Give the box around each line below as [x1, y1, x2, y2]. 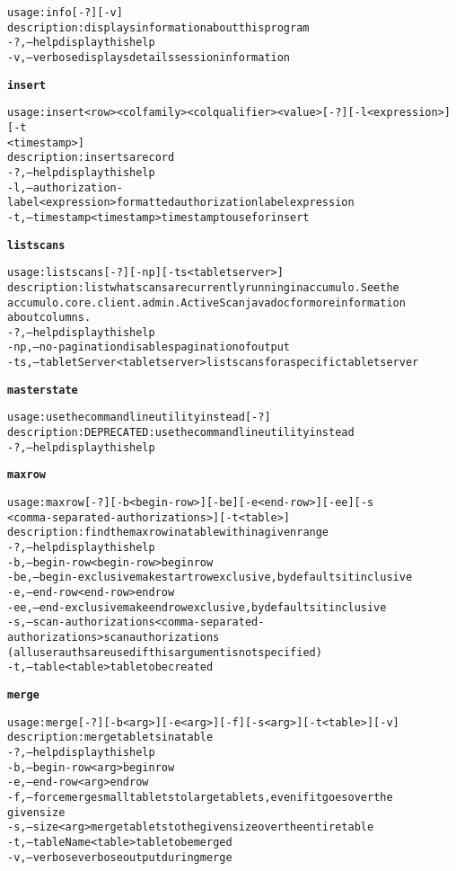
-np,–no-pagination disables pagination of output [7, 341, 291, 354]
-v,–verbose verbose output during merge [7, 850, 232, 864]
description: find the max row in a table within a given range [7, 526, 329, 539]
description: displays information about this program [7, 21, 310, 34]
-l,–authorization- [7, 181, 123, 194]
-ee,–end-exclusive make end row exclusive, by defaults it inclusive [7, 600, 387, 614]
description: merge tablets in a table [7, 731, 214, 744]
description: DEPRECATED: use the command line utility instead [7, 426, 355, 440]
